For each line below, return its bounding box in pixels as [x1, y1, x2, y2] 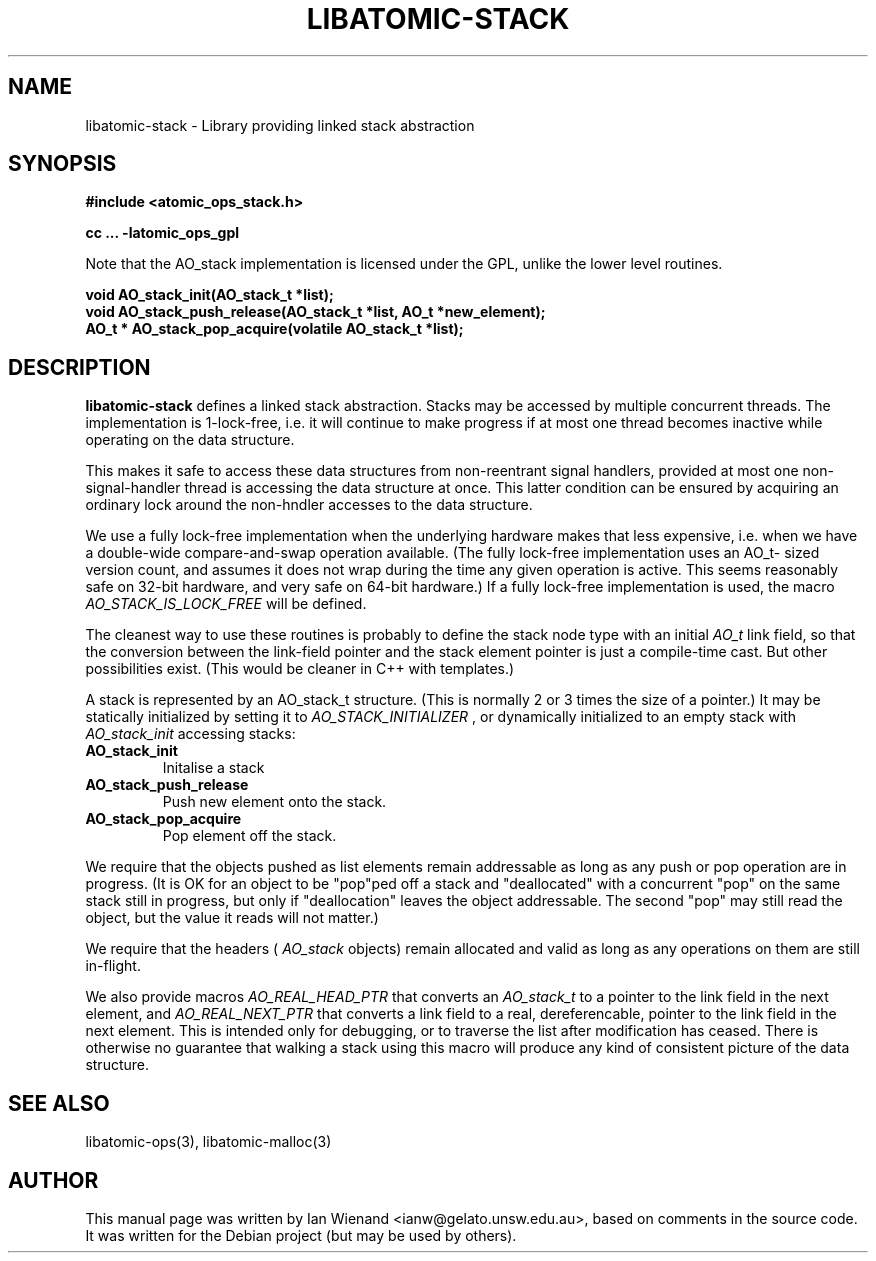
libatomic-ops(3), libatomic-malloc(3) [85, 1133, 332, 1151]
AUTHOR [8, 1167, 99, 1193]
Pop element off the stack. [162, 827, 337, 845]
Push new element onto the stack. [162, 793, 387, 811]
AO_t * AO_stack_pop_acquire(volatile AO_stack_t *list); [85, 320, 464, 338]
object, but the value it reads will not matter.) [85, 909, 379, 927]
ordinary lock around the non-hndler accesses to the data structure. [85, 496, 533, 514]
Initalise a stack [162, 759, 265, 777]
